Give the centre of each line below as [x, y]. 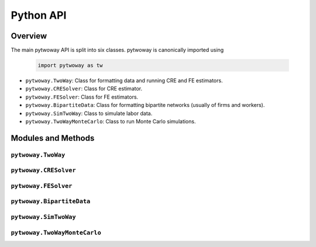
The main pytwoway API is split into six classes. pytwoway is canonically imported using [117, 50]
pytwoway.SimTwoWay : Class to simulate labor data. [89, 113]
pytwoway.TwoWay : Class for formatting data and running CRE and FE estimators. [124, 81]
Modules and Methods [53, 138]
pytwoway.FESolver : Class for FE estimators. [82, 97]
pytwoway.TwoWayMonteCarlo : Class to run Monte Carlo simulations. [111, 121]
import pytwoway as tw [70, 65]
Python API [39, 15]
